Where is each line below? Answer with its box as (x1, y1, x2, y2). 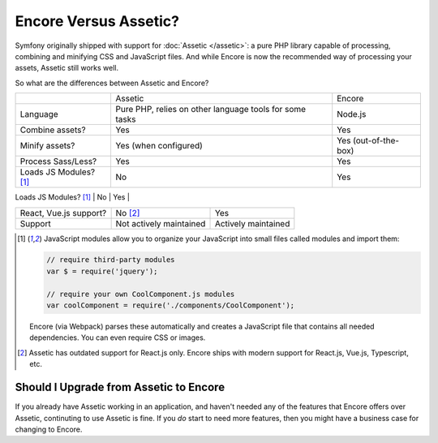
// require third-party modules (45, 256, 175, 265)
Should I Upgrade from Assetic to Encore (15, 381, 225, 394)
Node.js (337, 109, 367, 120)
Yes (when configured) (115, 140, 203, 152)
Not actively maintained (115, 217, 206, 229)
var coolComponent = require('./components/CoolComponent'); (45, 301, 295, 310)
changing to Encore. (15, 424, 83, 434)
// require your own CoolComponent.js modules (45, 289, 235, 299)
